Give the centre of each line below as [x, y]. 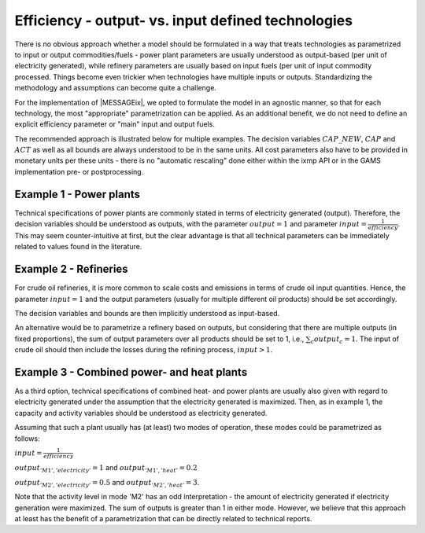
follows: [27, 438]
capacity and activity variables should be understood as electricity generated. [141, 413]
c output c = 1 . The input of [355, 340]
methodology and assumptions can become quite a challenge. [115, 88]
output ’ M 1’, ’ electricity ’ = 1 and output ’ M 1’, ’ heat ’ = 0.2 [106, 469]
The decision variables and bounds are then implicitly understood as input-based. [147, 313]
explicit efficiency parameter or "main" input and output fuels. [115, 124]
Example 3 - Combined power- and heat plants [131, 372]
